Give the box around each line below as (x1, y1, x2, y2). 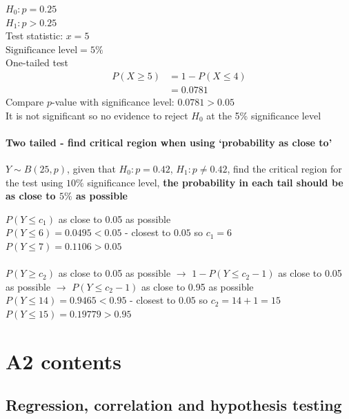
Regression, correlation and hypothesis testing (6, 394, 342, 416)
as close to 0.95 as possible (141, 279, 254, 293)
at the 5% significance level (206, 108, 321, 122)
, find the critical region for (227, 162, 342, 176)
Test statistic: (6, 28, 63, 43)
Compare (6, 95, 44, 109)
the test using (6, 175, 63, 189)
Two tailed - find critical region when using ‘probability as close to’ (6, 135, 332, 149)
